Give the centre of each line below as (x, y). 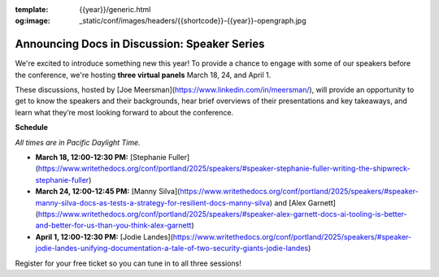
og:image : (33, 21)
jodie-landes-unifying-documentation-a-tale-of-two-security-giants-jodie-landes (172, 249)
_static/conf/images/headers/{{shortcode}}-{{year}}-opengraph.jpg (193, 21)
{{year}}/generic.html (115, 9)
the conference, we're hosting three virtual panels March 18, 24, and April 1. (143, 75)
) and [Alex (288, 202)
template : (32, 9)
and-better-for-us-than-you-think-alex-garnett (113, 225)
